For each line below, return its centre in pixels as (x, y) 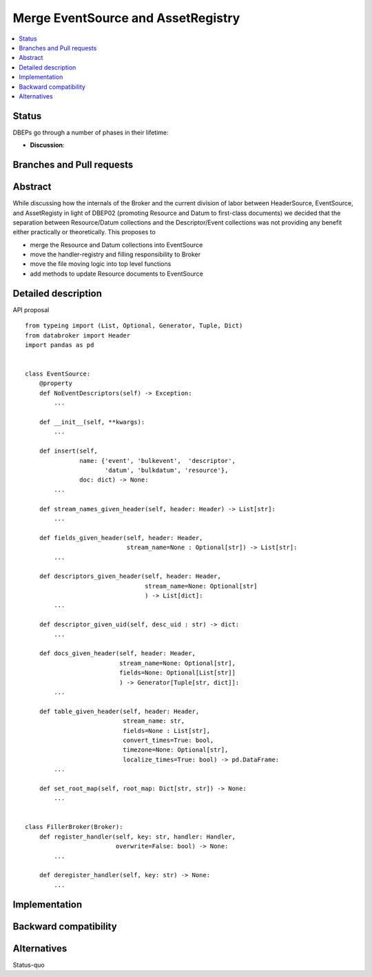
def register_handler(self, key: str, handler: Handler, (137, 836)
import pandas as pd (60, 345)
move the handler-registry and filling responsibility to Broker (115, 254)
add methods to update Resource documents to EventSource (116, 274)
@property (55, 383)
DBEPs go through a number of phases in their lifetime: (91, 132)
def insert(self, (68, 451)
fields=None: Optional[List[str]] (177, 673)
